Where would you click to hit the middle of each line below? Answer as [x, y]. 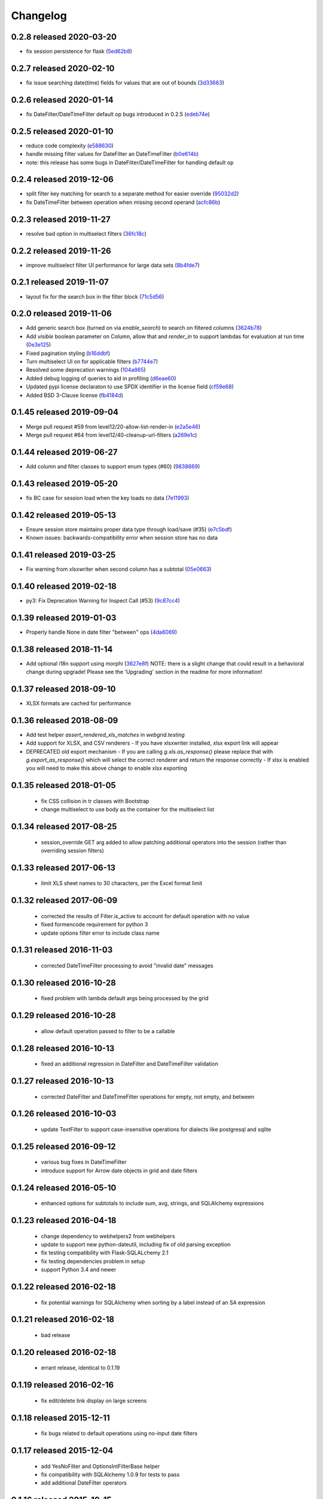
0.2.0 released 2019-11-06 [61, 314]
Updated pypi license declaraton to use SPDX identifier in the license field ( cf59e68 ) [130, 387]
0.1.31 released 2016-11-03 [62, 950]
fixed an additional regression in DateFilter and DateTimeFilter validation [129, 1064]
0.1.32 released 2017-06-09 [64, 900]
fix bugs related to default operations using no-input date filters [119, 1434]
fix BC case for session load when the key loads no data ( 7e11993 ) [108, 498]
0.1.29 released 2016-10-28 [63, 1015]
